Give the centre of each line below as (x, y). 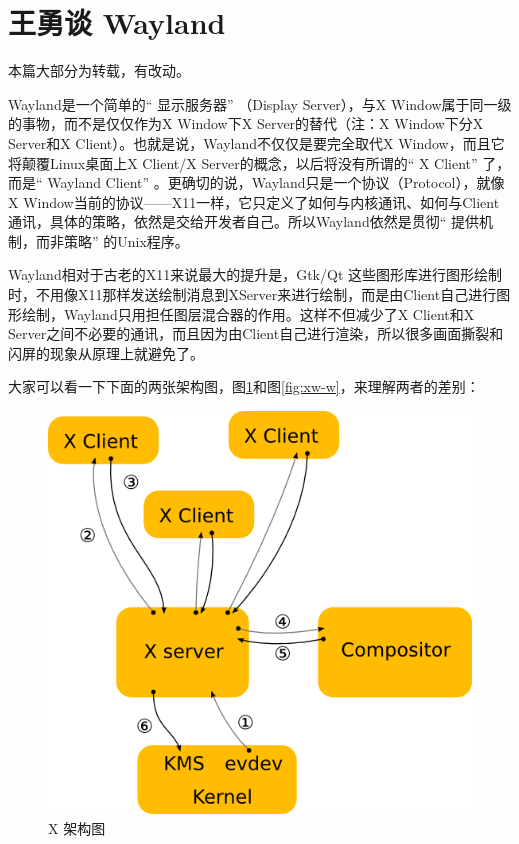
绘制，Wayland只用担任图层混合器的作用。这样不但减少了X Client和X (248, 313)
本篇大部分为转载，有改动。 (99, 70)
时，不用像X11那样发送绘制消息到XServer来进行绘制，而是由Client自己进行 (252, 294)
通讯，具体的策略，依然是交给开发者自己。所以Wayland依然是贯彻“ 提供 (243, 221)
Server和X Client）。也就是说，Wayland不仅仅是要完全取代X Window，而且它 (256, 142)
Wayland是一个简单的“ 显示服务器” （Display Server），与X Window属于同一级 (260, 103)
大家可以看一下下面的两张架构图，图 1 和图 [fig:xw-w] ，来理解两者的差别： (244, 386)
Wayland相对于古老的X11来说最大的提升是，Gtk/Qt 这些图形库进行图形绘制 (255, 274)
